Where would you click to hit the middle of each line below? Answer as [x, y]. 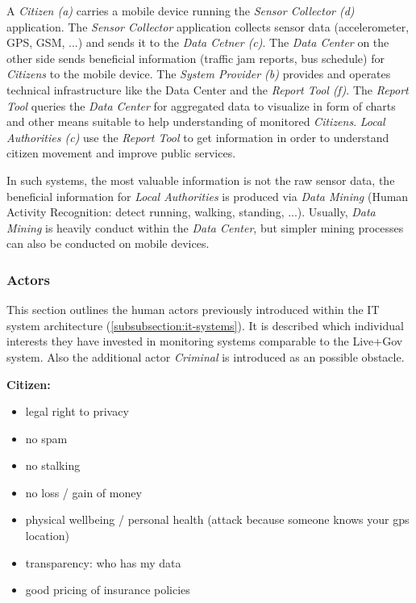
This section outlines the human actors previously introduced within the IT [193, 310]
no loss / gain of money [83, 492]
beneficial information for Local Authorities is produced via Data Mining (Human [208, 196]
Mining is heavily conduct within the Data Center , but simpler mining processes [205, 227]
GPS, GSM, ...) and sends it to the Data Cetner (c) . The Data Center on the [198, 42]
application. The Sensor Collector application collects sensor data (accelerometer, [208, 26]
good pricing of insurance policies [108, 590]
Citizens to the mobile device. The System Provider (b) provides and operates [199, 74]
